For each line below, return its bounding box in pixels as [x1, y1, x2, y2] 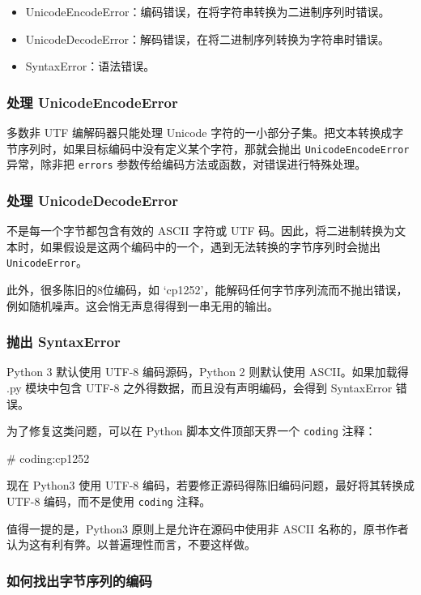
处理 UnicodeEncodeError [6, 92, 178, 112]
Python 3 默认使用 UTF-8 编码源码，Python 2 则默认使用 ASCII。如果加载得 [6, 363, 409, 380]
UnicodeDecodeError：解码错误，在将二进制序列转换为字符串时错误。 [25, 30, 390, 47]
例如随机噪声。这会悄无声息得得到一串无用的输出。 [6, 297, 279, 314]
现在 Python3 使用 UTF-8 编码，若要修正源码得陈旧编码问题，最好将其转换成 [6, 477, 415, 494]
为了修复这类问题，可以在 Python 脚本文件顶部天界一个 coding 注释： [6, 422, 376, 439]
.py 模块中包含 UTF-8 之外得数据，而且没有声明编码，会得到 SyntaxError [6, 379, 393, 396]
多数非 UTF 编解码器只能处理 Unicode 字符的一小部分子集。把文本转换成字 [6, 124, 404, 140]
